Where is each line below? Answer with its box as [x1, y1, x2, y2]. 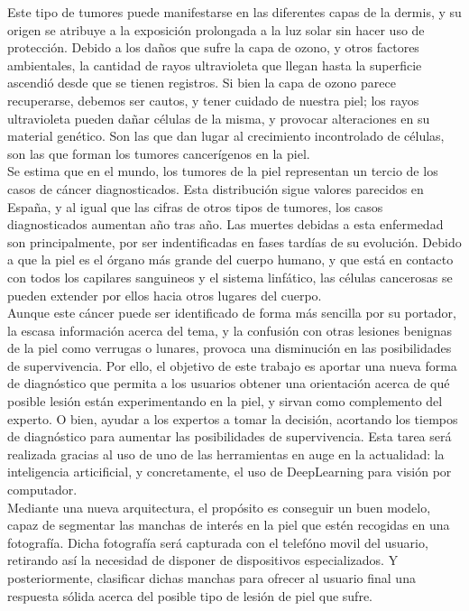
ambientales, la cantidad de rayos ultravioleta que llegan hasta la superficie [7, 55, 422, 74]
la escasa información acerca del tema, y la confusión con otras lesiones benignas [7, 320, 452, 339]
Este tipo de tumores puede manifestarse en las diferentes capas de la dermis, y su [7, 3, 462, 21]
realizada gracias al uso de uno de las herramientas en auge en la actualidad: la [7, 444, 445, 463]
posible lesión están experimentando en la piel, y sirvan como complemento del [7, 392, 443, 411]
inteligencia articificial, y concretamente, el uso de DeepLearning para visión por [7, 462, 452, 481]
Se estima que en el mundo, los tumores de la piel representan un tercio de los [7, 162, 438, 181]
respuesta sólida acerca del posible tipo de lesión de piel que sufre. [7, 586, 373, 605]
